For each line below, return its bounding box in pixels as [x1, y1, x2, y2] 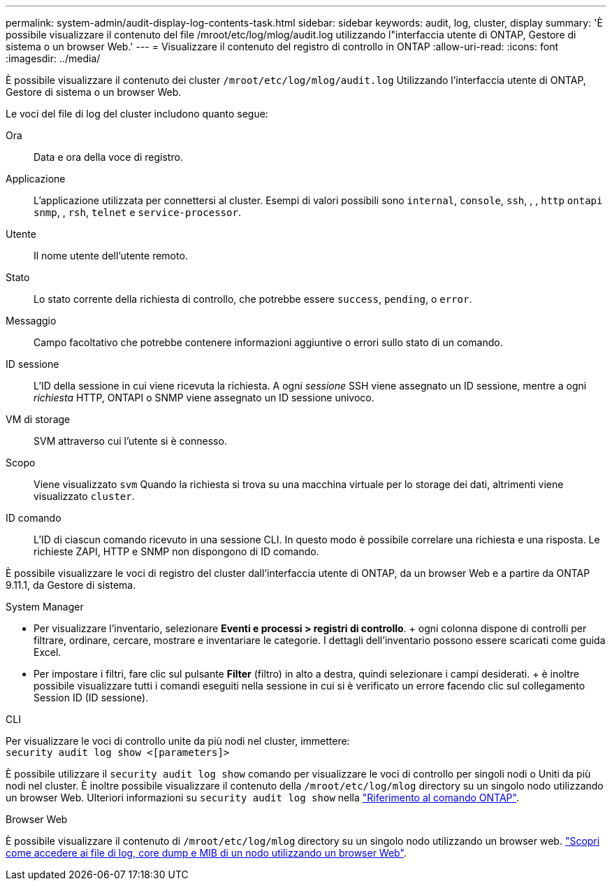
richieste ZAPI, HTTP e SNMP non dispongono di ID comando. [34, 545, 319, 557]
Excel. [34, 646, 61, 658]
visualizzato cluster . [34, 490, 135, 502]
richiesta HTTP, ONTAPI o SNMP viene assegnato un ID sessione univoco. [34, 392, 374, 403]
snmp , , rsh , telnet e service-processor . [34, 206, 241, 218]
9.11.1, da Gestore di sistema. [6, 579, 136, 591]
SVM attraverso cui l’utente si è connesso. [34, 435, 227, 447]
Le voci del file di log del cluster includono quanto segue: [6, 108, 268, 120]
